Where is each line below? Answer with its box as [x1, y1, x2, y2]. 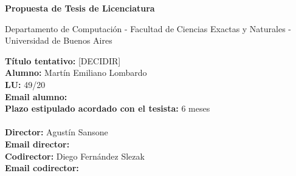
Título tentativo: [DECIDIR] [5, 54, 121, 67]
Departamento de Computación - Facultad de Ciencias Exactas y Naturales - [5, 22, 292, 35]
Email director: [5, 137, 70, 150]
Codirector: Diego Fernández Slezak [5, 149, 145, 162]
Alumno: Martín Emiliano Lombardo [5, 66, 147, 79]
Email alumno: [5, 90, 67, 103]
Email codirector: [5, 161, 79, 174]
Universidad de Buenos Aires [5, 34, 112, 47]
